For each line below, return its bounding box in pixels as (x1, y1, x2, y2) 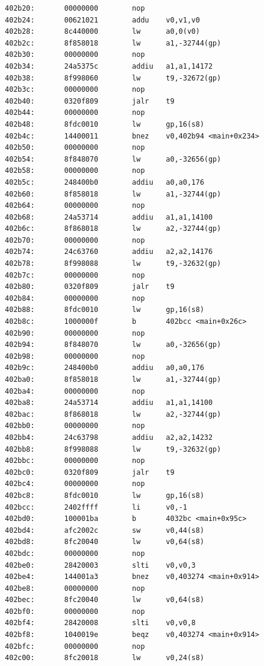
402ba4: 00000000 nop (5, 387, 145, 395)
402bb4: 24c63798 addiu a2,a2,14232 (5, 433, 213, 442)
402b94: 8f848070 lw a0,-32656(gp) (5, 340, 221, 349)
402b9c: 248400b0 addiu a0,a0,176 (5, 363, 204, 372)
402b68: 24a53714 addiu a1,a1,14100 (5, 213, 213, 221)
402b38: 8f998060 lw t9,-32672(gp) (5, 73, 221, 82)
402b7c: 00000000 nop (5, 271, 145, 279)
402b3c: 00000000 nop (5, 85, 145, 94)
